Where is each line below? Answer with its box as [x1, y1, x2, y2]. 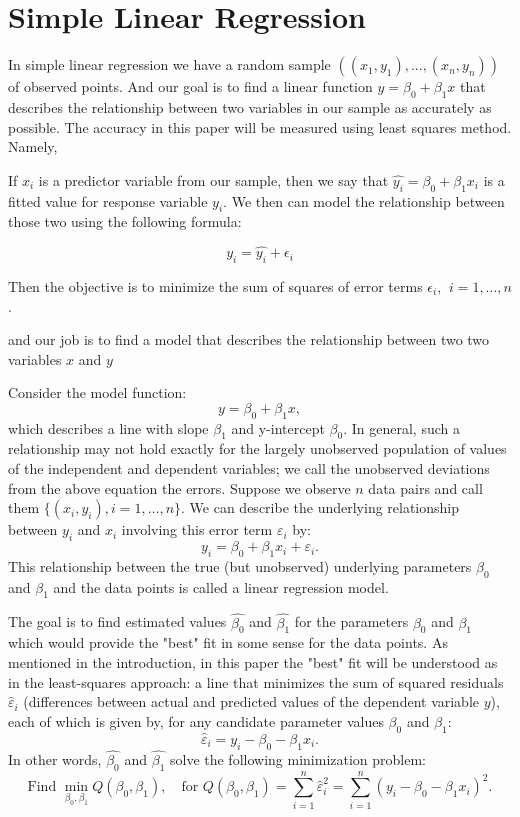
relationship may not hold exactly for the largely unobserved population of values [8, 438, 507, 459]
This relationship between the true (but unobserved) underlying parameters [8, 555, 472, 576]
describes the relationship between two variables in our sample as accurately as [8, 96, 492, 117]
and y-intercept [231, 417, 325, 438]
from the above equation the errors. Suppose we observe [8, 477, 351, 498]
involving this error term [121, 519, 273, 540]
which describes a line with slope [8, 417, 209, 438]
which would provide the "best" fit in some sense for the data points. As [8, 632, 448, 653]
